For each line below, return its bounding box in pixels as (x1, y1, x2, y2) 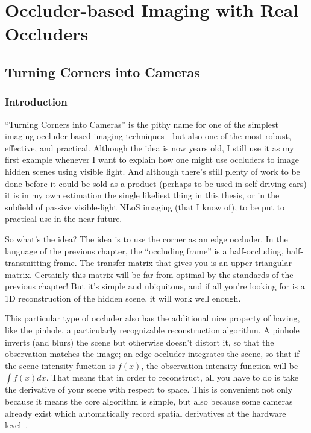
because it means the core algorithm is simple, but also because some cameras (5, 395, 293, 408)
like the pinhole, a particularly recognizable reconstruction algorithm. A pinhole (5, 324, 300, 337)
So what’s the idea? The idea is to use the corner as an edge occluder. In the (5, 232, 288, 245)
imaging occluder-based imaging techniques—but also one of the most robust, (5, 130, 291, 142)
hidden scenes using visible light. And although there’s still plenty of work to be (5, 165, 300, 177)
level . (5, 419, 28, 431)
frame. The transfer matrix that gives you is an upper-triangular (54, 256, 292, 269)
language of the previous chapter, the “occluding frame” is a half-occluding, (5, 244, 284, 257)
